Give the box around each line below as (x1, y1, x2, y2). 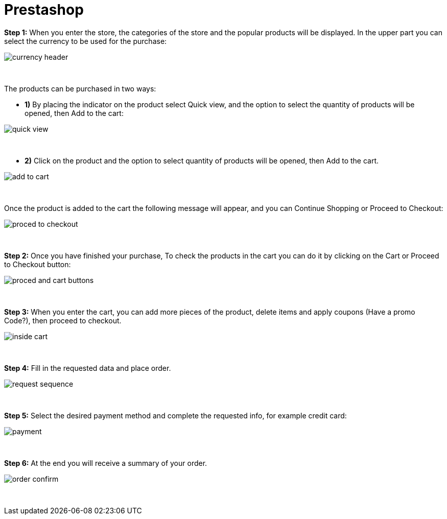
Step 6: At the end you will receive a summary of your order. (4, 458, 207, 467)
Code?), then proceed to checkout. (4, 316, 122, 325)
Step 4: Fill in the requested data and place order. (4, 363, 171, 372)
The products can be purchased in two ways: (4, 84, 156, 93)
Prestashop (4, 1, 84, 18)
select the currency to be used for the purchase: (4, 36, 167, 45)
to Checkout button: (4, 259, 71, 269)
